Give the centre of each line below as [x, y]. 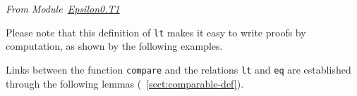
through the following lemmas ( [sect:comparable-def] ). [125, 83]
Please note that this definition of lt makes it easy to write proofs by [156, 32]
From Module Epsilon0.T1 [63, 8]
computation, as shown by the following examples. [114, 46]
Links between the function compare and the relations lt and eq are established [178, 69]
